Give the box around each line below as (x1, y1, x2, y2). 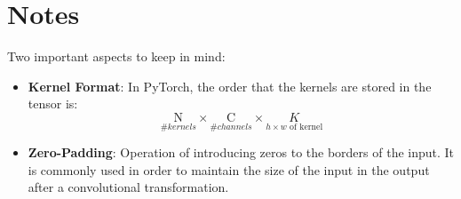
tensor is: (28, 94, 78, 113)
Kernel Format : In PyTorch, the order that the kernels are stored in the (28, 76, 432, 95)
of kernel (290, 122, 323, 131)
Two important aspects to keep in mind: (7, 47, 226, 66)
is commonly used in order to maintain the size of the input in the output (28, 160, 430, 179)
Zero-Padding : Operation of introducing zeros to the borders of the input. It (28, 143, 455, 162)
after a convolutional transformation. (28, 178, 229, 196)
